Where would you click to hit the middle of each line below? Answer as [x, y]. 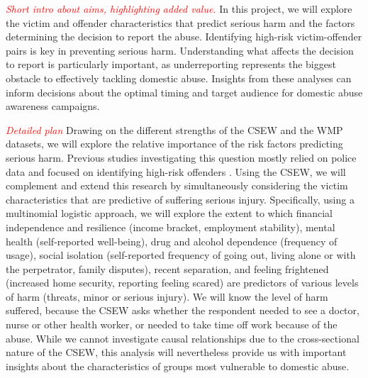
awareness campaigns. [53, 106]
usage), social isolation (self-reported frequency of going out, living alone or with [181, 255]
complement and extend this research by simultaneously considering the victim [177, 185]
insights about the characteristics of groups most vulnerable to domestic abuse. [178, 366]
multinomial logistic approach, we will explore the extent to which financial [169, 213]
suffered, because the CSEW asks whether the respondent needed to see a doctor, [183, 310]
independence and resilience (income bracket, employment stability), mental [171, 227]
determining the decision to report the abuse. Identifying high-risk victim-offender [184, 37]
